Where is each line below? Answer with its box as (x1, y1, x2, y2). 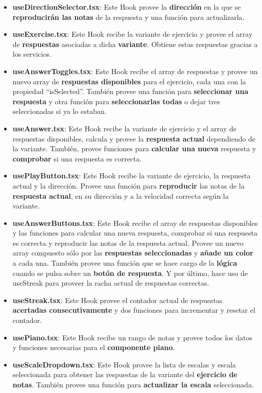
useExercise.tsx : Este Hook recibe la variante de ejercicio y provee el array (12, 29, 253, 39)
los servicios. (12, 49, 52, 59)
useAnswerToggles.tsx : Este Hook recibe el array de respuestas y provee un (12, 65, 258, 76)
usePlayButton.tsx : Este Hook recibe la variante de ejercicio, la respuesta (12, 170, 251, 181)
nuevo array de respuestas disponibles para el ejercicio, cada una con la (12, 76, 246, 86)
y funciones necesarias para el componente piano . (12, 342, 175, 353)
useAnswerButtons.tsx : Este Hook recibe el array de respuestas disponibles (12, 217, 258, 228)
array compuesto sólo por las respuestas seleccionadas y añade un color (12, 247, 253, 258)
